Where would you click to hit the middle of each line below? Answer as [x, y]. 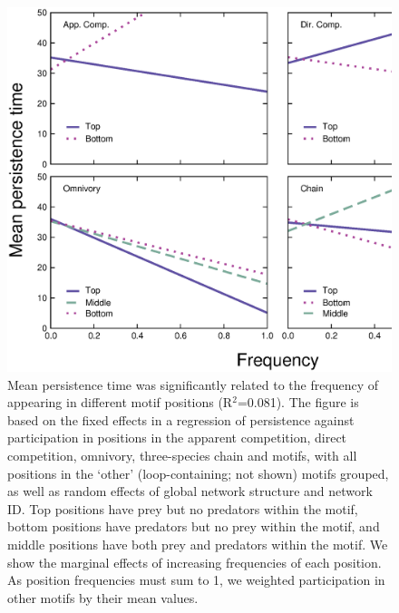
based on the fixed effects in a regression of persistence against [181, 419]
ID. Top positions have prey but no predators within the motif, [183, 508]
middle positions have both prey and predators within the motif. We [198, 544]
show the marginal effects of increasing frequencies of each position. [195, 562]
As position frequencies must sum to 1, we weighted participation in [196, 580]
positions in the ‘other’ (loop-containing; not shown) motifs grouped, [198, 473]
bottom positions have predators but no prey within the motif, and [194, 526]
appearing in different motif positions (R [120, 402]
